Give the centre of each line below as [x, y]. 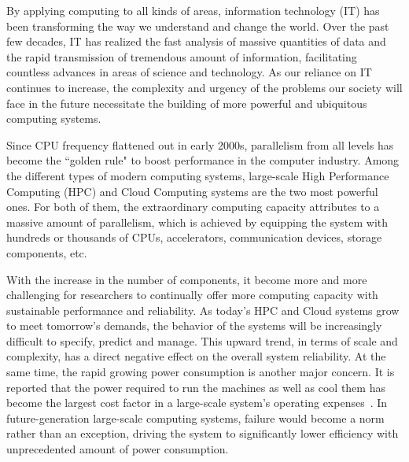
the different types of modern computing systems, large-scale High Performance [198, 175]
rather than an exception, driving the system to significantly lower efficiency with [203, 433]
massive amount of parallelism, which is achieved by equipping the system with [197, 222]
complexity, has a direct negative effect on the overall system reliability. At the [196, 356]
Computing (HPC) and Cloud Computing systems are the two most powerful [192, 191]
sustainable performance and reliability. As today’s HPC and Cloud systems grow [203, 310]
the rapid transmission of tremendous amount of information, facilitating [182, 56]
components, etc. [47, 252]
